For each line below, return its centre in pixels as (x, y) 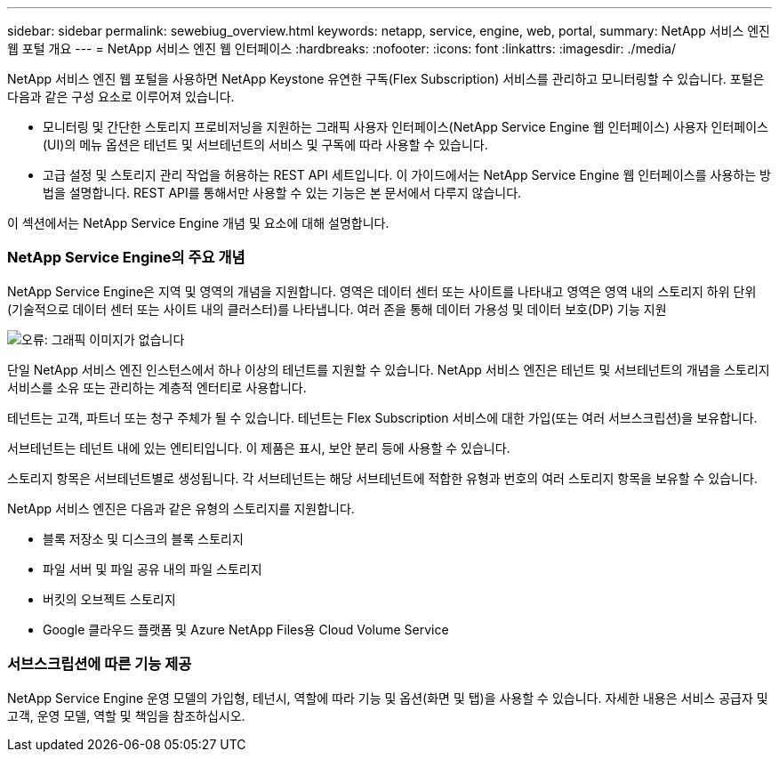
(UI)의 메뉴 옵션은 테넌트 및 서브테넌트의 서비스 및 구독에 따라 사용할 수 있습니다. (265, 145)
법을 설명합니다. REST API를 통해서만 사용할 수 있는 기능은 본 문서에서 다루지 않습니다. (282, 193)
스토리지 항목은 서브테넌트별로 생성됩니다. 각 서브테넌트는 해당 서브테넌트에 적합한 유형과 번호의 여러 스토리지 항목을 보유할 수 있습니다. (382, 478)
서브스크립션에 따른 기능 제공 (100, 664)
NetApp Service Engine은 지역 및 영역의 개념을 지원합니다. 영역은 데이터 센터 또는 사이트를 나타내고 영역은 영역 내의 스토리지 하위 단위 (382, 291)
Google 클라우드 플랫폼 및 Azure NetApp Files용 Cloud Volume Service (246, 629)
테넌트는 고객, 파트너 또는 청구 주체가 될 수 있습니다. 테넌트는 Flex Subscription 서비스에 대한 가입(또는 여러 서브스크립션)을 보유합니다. (382, 417)
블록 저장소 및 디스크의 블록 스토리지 (143, 538)
